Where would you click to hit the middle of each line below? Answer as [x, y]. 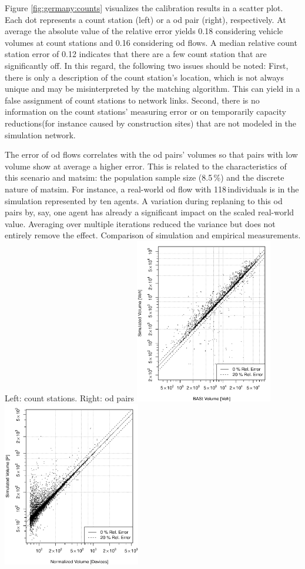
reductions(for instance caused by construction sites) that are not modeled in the [151, 123]
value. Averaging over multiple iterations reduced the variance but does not [140, 223]
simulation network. [40, 134]
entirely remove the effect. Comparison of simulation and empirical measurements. [153, 235]
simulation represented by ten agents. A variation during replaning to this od [144, 200]
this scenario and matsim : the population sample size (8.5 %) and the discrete [145, 177]
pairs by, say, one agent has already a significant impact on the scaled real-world [150, 212]
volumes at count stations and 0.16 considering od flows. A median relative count [151, 42]
